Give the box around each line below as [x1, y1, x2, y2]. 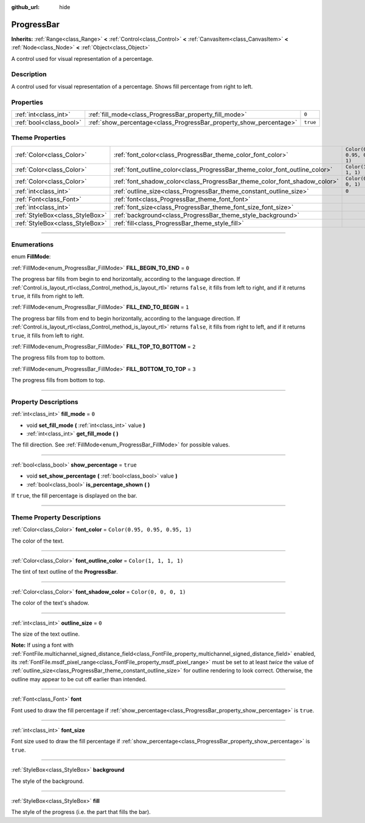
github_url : [11, 4, 40, 10]
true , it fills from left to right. [11, 332, 85, 339]
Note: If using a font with [11, 642, 74, 649]
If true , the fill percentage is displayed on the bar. [11, 492, 137, 499]
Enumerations [11, 240, 54, 249]
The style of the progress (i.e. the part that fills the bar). [11, 808, 151, 816]
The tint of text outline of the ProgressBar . [11, 568, 118, 575]
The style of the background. [11, 777, 85, 785]
